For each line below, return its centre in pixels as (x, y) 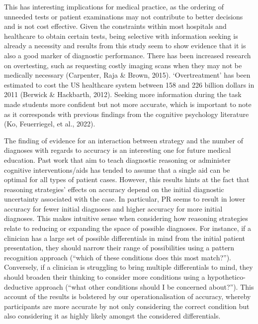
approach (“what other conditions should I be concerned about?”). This (144, 286)
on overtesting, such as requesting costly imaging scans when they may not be (123, 65)
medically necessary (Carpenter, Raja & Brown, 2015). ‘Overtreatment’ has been (127, 75)
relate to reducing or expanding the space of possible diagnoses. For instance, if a (128, 228)
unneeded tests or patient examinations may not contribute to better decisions (124, 16)
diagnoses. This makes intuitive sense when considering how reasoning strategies (126, 218)
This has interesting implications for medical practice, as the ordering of (114, 6)
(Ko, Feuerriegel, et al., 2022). (50, 124)
